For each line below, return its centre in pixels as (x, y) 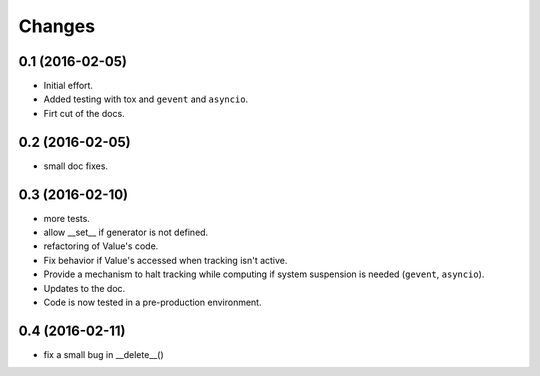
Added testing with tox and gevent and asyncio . (146, 99)
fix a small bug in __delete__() (103, 354)
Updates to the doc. (84, 288)
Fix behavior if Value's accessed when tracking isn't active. (165, 260)
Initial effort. (68, 86)
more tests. (66, 218)
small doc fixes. (76, 166)
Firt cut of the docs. (84, 113)
